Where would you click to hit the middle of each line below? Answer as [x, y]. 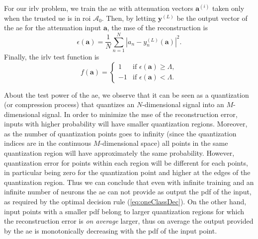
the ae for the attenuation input [53, 28]
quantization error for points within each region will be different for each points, [126, 162]
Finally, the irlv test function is [52, 56]
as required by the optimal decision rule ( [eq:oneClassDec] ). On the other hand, [125, 202]
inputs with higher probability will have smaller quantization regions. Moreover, [126, 124]
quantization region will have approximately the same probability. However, [119, 153]
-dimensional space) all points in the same [164, 143]
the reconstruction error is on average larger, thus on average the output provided [129, 221]
